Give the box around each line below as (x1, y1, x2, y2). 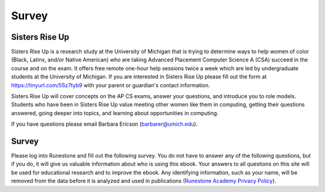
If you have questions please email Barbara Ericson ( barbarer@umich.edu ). (11, 120, 198, 128)
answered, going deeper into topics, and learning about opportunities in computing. (11, 109, 219, 117)
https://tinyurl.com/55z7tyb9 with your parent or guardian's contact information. (11, 81, 211, 88)
